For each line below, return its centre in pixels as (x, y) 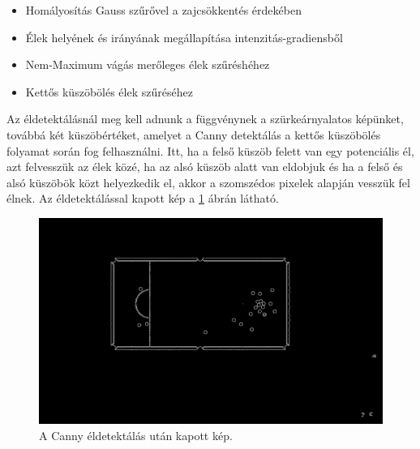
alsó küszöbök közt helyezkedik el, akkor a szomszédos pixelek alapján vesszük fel (208, 182)
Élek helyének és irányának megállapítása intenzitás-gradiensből (184, 37)
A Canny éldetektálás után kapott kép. (136, 435)
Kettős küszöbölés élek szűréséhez (109, 91)
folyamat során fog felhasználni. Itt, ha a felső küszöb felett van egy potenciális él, (210, 150)
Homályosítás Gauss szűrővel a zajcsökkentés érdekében (163, 10)
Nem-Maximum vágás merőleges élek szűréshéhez (148, 64)
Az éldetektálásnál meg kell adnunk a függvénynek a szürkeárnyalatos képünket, (205, 119)
